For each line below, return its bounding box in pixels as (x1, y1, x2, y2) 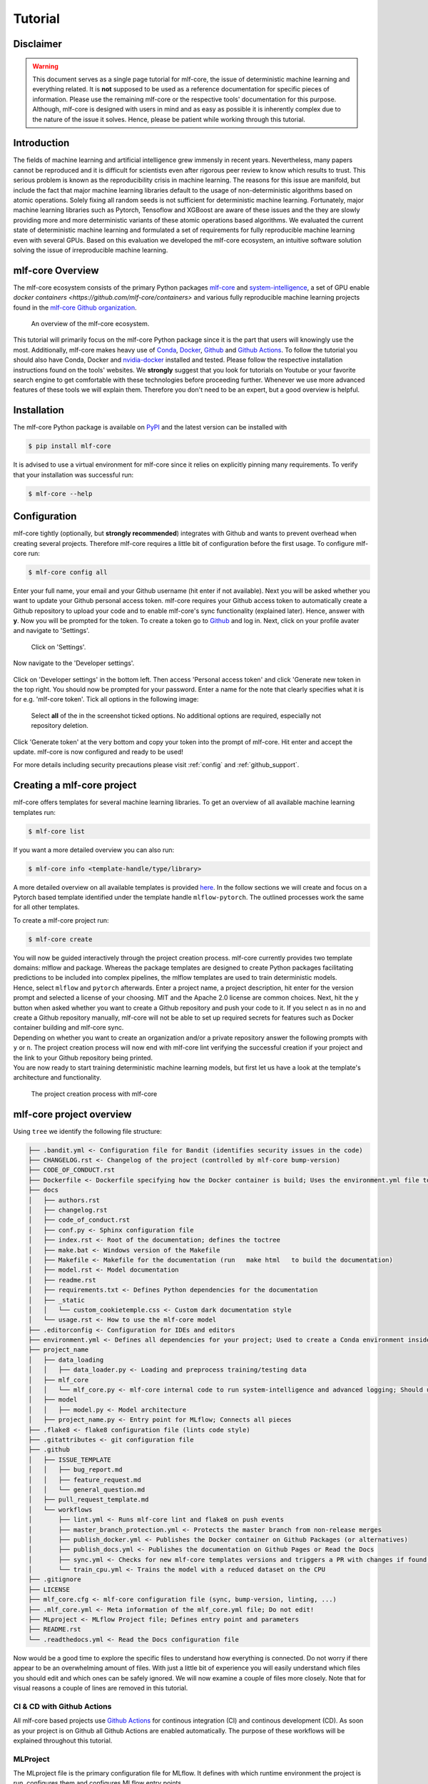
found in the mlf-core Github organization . (13, 303, 137, 312)
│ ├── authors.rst (28, 1196, 100, 1204)
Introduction (13, 137, 70, 149)
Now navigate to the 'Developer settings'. (13, 659, 135, 667)
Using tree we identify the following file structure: (13, 1127, 162, 1135)
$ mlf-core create (28, 935, 93, 943)
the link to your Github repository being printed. (13, 1053, 153, 1062)
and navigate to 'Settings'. (13, 627, 90, 635)
